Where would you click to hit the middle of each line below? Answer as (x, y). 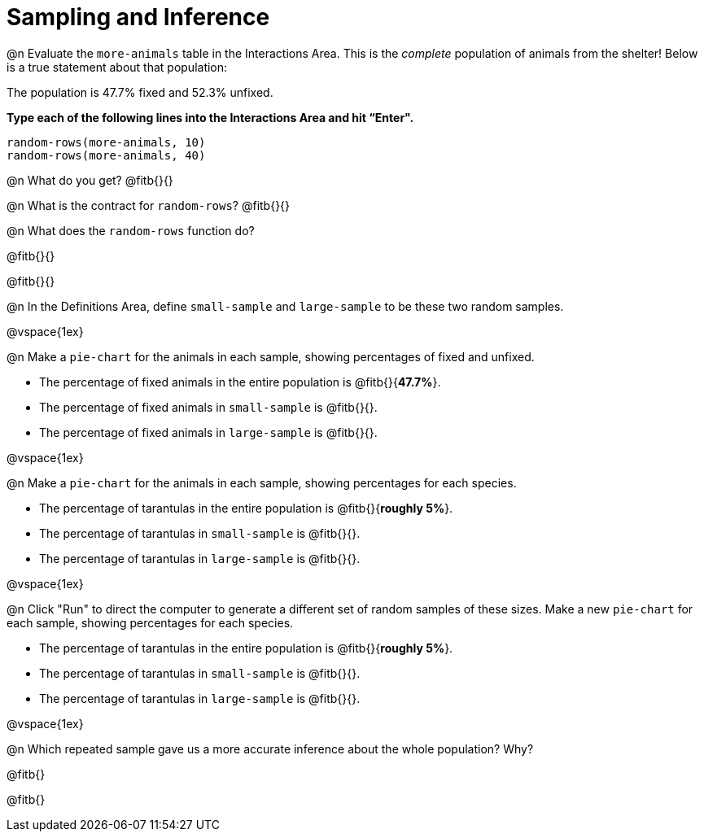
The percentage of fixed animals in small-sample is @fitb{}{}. (208, 407)
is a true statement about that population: (117, 67)
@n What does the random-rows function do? (131, 230)
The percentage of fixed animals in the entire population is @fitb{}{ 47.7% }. (240, 382)
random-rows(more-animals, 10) (106, 142)
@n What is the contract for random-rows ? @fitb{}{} (149, 205)
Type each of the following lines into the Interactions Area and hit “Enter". (210, 117)
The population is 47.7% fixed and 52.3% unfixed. (140, 92)
